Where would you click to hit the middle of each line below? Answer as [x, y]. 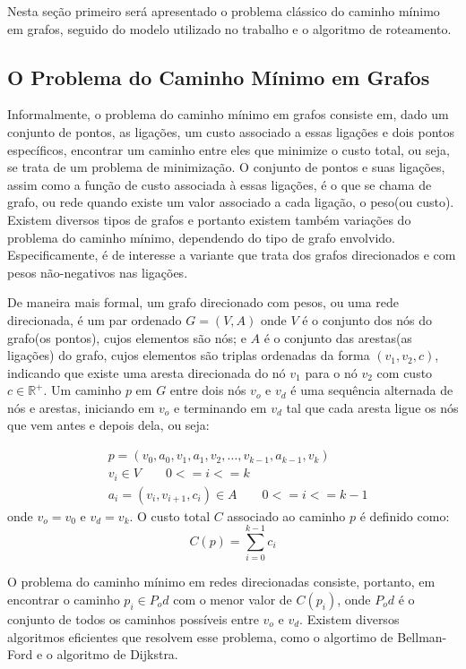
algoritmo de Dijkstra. [117, 654]
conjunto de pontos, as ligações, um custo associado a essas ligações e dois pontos [231, 131]
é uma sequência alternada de [372, 390]
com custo [405, 372]
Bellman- [422, 636]
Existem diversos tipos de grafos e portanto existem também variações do [209, 219]
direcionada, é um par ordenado [95, 319]
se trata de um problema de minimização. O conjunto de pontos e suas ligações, [226, 167]
